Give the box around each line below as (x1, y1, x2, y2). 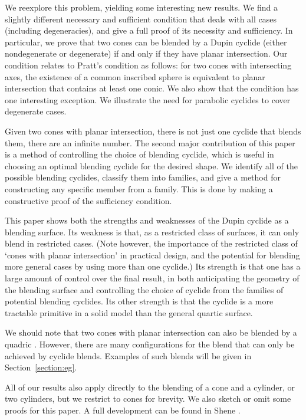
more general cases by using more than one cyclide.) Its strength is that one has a (5, 260, 301, 273)
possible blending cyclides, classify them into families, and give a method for (5, 171, 281, 183)
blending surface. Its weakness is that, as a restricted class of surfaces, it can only (5, 225, 300, 238)
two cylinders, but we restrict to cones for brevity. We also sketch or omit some (5, 392, 291, 405)
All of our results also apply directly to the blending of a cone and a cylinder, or (5, 380, 295, 393)
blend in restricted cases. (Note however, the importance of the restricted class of (5, 237, 298, 250)
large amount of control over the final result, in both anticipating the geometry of (5, 272, 300, 284)
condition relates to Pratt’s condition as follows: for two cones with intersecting (5, 58, 292, 71)
